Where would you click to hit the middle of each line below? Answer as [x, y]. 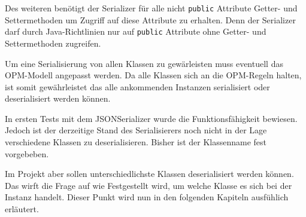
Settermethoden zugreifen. [53, 43]
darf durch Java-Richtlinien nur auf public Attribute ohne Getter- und [136, 31]
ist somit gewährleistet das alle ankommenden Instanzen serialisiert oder [137, 86]
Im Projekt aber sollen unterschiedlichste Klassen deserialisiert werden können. [149, 174]
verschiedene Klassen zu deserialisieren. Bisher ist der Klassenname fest [136, 142]
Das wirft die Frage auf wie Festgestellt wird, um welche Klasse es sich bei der [149, 185]
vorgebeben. [27, 153]
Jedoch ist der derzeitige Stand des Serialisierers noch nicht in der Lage [136, 130]
